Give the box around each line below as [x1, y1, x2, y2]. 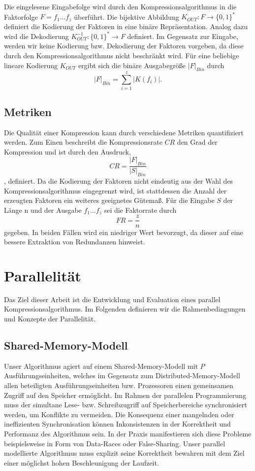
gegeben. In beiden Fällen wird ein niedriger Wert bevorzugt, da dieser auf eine [4, 227, 243, 237]
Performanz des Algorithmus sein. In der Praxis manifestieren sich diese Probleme [4, 428, 252, 438]
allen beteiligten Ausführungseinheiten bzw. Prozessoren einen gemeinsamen [4, 380, 233, 391]
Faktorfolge [4, 11, 38, 22]
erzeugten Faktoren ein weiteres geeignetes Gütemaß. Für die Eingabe [4, 195, 215, 205]
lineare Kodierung [4, 60, 58, 70]
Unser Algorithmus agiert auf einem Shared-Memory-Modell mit [4, 360, 198, 371]
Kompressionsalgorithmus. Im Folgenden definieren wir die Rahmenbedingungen [4, 304, 246, 314]
